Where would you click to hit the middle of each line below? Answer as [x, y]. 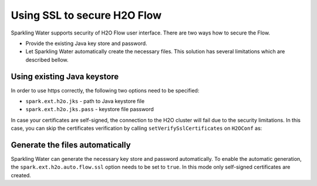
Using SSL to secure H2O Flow [86, 15]
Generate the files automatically [71, 145]
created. [21, 175]
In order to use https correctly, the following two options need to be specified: [105, 90]
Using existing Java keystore [65, 76]
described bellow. [47, 60]
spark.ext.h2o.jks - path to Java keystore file [85, 101]
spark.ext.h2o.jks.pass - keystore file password [90, 109]
